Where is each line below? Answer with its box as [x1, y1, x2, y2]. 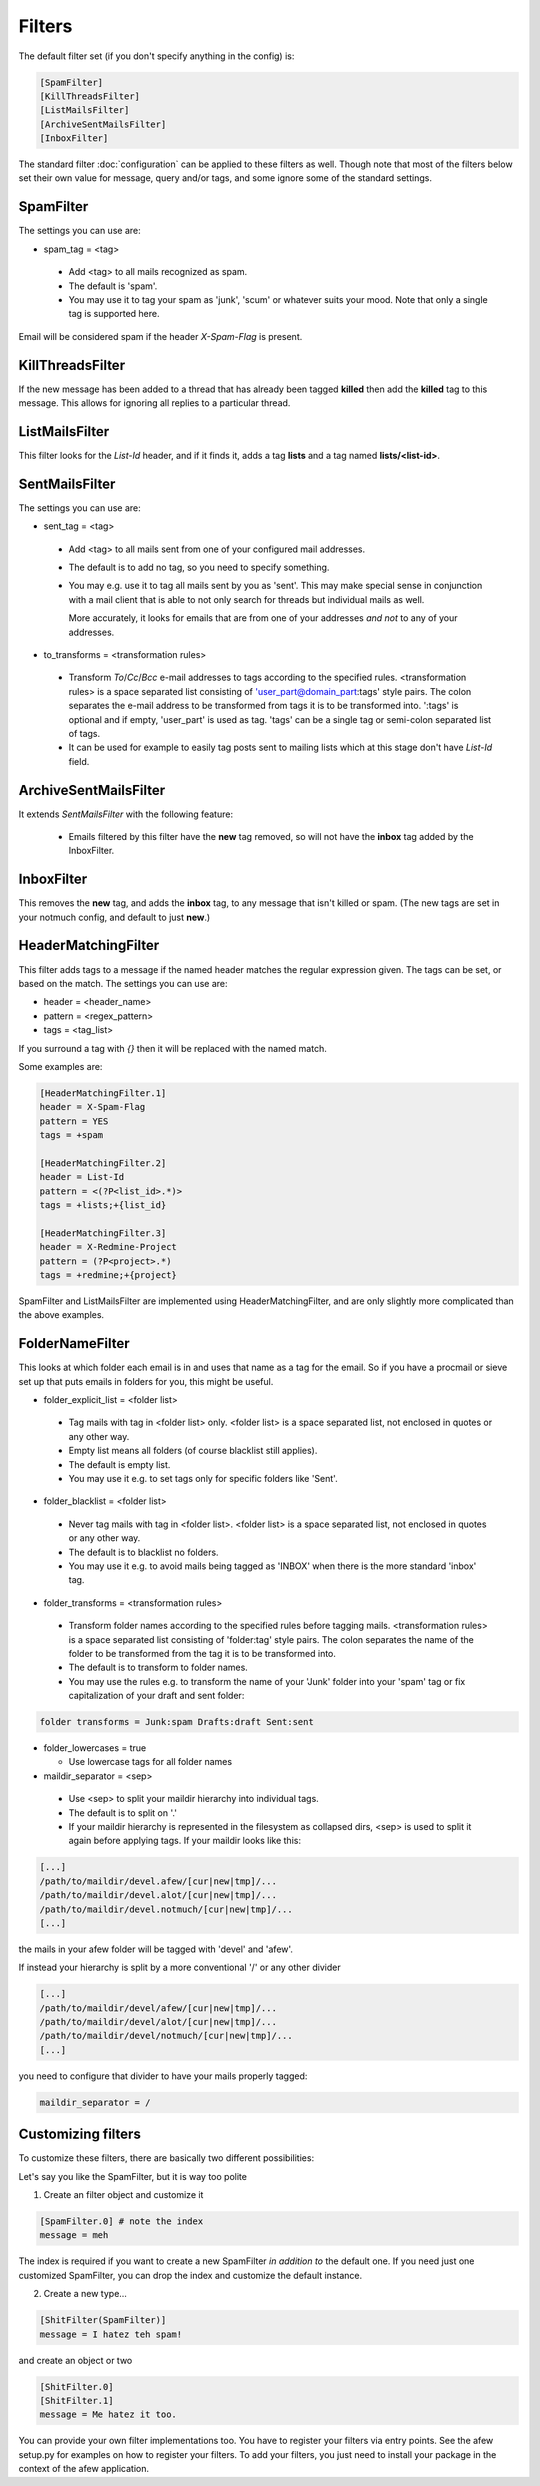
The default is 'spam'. [68, 280, 158, 292]
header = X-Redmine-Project [39, 1241, 177, 1253]
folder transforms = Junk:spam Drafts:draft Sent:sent [39, 1716, 314, 1728]
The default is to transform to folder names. [68, 1661, 249, 1674]
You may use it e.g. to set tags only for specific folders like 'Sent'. [68, 1473, 339, 1484]
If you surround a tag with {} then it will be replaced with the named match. [18, 1042, 327, 1054]
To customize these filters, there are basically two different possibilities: [18, 2152, 315, 2164]
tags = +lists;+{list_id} [39, 1200, 167, 1211]
